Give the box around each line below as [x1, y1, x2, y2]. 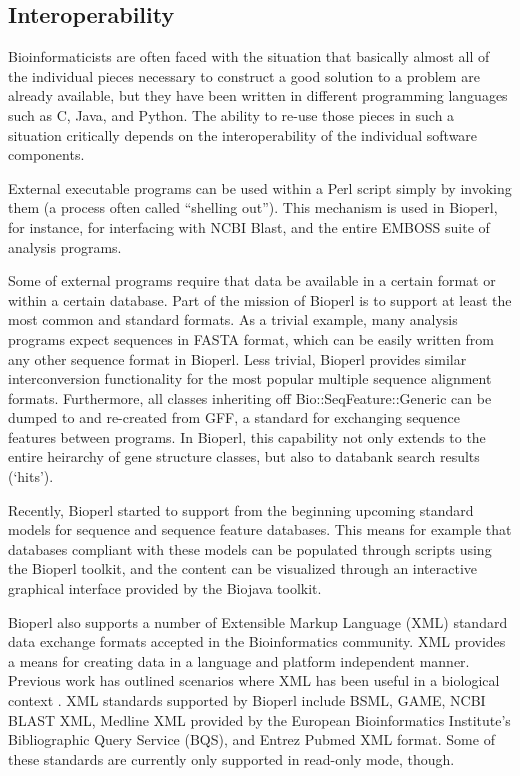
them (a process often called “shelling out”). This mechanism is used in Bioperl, [8, 197, 498, 218]
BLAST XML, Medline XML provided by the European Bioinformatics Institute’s [8, 709, 511, 730]
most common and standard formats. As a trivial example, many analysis [8, 309, 458, 330]
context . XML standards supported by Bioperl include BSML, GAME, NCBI [8, 690, 486, 711]
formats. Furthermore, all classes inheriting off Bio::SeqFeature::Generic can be [8, 387, 492, 408]
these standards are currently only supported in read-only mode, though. [8, 748, 455, 769]
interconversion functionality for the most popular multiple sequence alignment [8, 368, 492, 389]
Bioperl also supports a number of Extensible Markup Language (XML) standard [8, 611, 508, 632]
